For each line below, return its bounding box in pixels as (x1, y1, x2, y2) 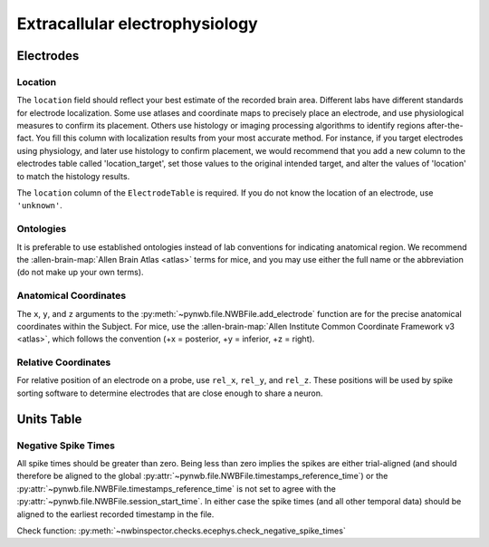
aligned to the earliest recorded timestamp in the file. (16, 508, 215, 520)
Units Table (16, 411, 82, 427)
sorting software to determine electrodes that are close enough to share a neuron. (16, 388, 323, 398)
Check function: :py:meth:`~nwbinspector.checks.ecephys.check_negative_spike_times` (16, 525, 346, 536)
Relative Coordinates (16, 356, 111, 369)
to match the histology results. (16, 170, 130, 181)
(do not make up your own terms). (16, 267, 144, 278)
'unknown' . (16, 200, 62, 211)
